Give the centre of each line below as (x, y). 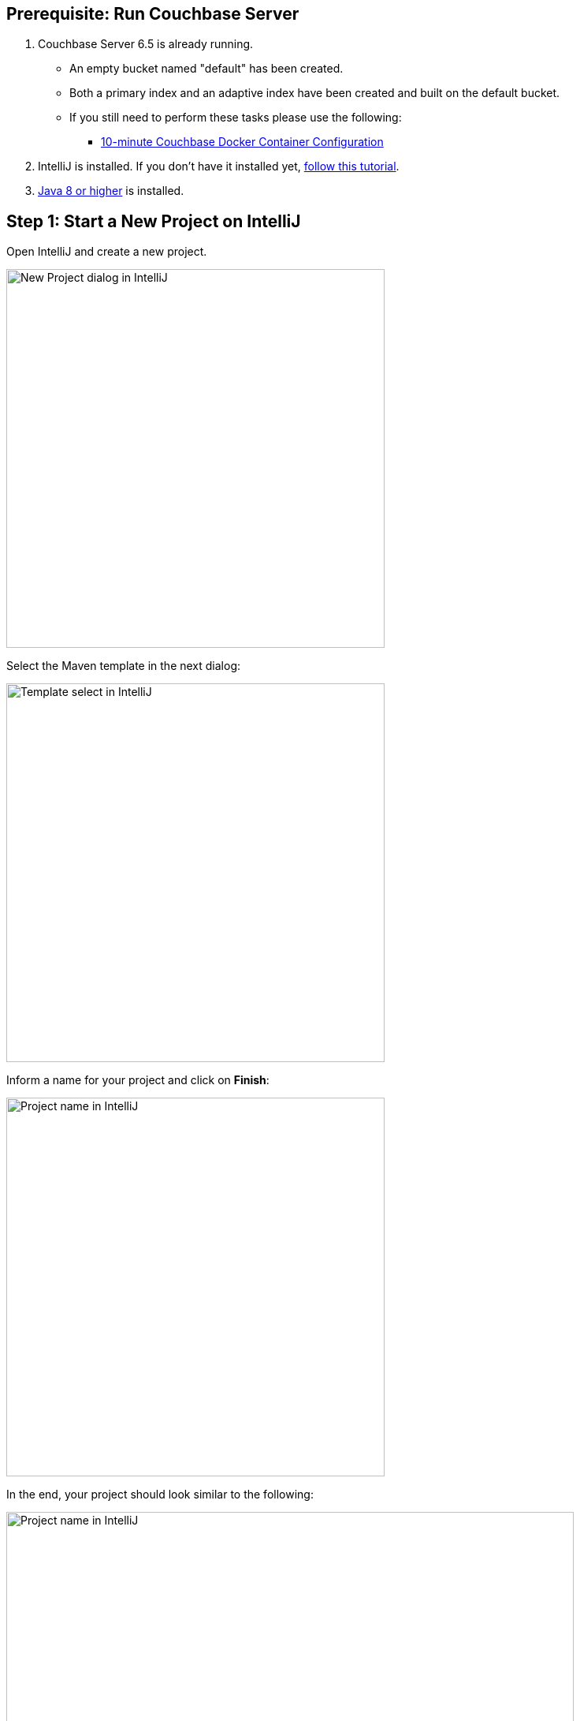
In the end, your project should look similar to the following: (160, 1495)
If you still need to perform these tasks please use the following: (236, 118)
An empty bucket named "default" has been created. (206, 69)
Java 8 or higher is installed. (111, 191)
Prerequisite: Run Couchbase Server (153, 14)
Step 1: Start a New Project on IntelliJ (154, 221)
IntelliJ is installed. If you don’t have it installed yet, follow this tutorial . (219, 166)
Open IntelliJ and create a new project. (107, 252)
